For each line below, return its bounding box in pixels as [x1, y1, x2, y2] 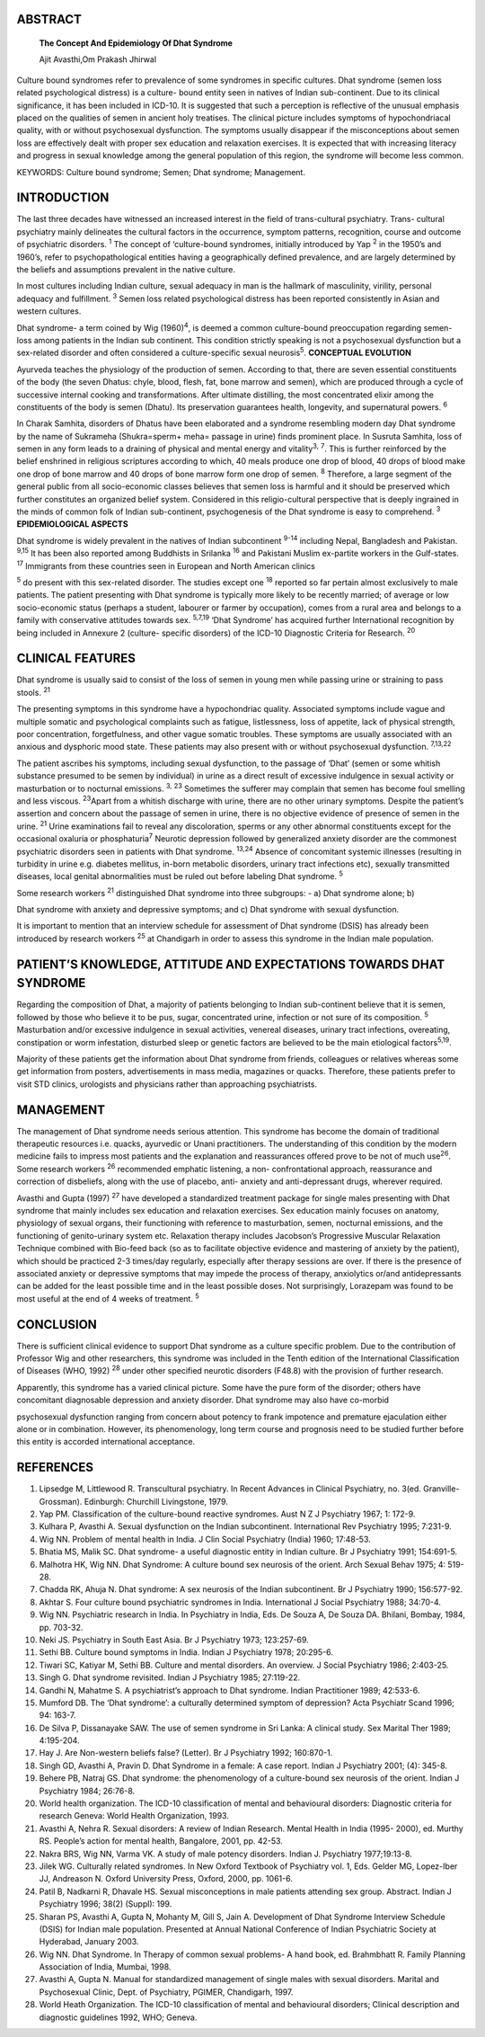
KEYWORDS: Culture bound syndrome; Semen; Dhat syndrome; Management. [16, 166, 305, 177]
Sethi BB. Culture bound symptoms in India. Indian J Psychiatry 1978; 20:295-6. [39, 1647, 334, 1658]
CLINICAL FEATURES [16, 651, 137, 666]
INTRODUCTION [16, 190, 110, 206]
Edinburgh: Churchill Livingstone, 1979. [84, 1496, 229, 1507]
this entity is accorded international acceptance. [16, 1437, 196, 1447]
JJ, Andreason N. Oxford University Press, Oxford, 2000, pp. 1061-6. [39, 1873, 294, 1884]
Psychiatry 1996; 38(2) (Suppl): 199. [39, 1899, 172, 1909]
